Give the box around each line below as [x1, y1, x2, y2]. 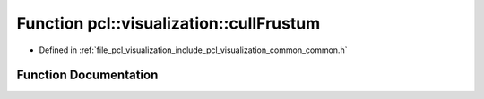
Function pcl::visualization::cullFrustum [16, 13, 321, 33]
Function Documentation [16, 68, 159, 83]
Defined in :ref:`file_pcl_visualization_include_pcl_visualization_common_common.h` [39, 45, 348, 55]
